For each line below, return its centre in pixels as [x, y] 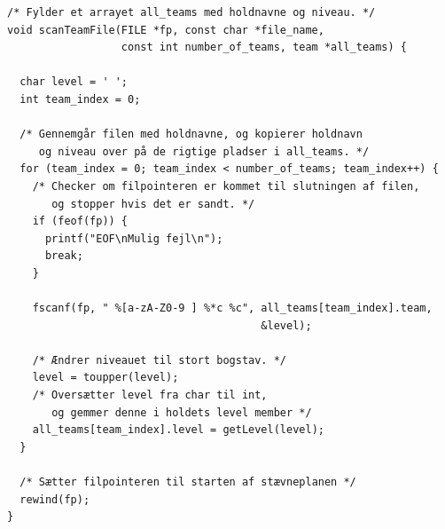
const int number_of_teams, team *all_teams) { [264, 47]
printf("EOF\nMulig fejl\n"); [134, 238]
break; [64, 256]
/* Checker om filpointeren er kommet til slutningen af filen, [226, 186]
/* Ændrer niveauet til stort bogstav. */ [159, 360]
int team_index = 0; [80, 99]
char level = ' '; [74, 82]
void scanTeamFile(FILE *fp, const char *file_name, [166, 30]
